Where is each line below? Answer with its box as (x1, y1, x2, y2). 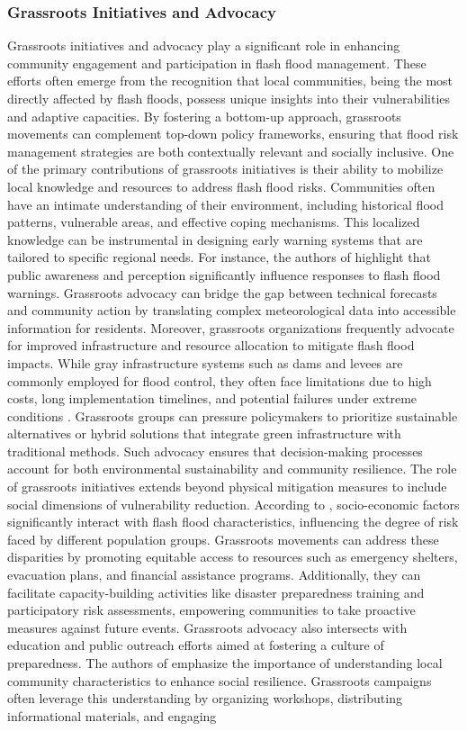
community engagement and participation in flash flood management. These (7, 53, 427, 72)
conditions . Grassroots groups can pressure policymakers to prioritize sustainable (7, 406, 458, 425)
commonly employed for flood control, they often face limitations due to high (7, 371, 432, 390)
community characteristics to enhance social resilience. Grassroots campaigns (7, 671, 432, 690)
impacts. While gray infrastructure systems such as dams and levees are (7, 353, 403, 372)
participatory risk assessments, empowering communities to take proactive (7, 600, 416, 619)
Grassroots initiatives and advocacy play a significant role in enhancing (7, 36, 400, 55)
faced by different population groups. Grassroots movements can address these (7, 529, 439, 548)
